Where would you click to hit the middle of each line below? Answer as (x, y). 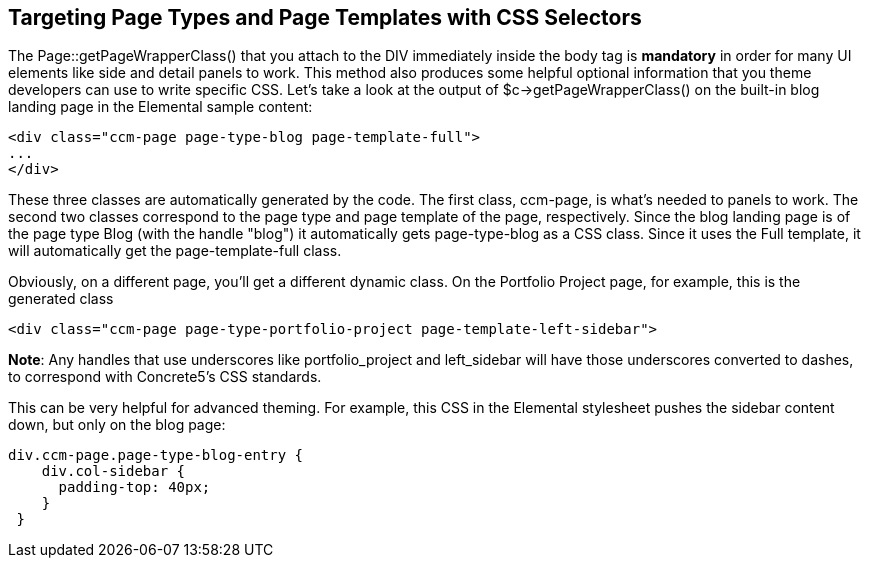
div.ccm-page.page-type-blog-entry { (156, 455)
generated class (61, 299)
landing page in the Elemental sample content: (160, 107)
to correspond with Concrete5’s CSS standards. (165, 377)
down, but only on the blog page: (117, 425)
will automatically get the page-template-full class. (175, 251)
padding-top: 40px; (134, 487)
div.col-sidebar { (113, 471)
